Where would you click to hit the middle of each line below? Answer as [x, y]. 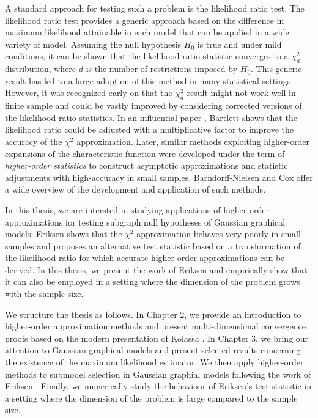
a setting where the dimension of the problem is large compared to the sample [151, 398]
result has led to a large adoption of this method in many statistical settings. [149, 80]
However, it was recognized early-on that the [89, 93]
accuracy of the [34, 141]
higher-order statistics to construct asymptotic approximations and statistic [146, 165]
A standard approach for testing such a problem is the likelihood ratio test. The [155, 8]
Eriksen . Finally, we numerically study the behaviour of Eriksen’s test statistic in [158, 386]
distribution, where [41, 69]
